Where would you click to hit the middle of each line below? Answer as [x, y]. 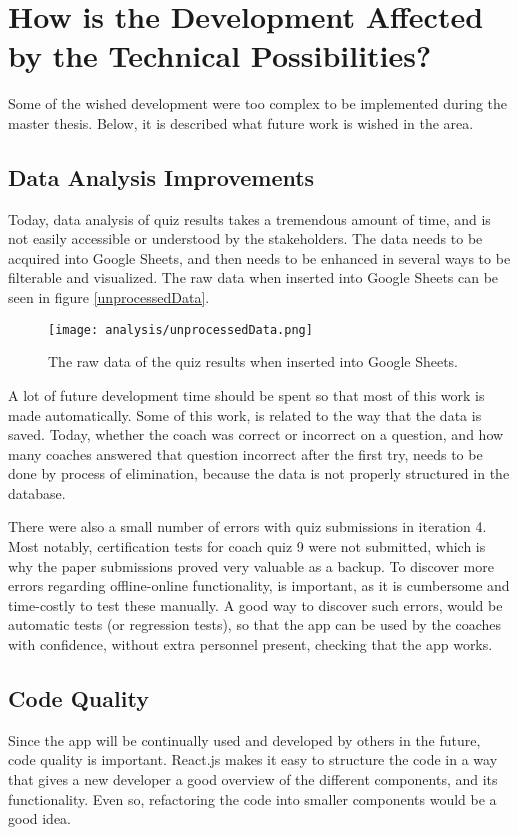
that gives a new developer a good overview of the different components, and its [253, 779]
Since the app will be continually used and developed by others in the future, [244, 739]
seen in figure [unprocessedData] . [109, 297]
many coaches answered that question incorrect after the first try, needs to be [245, 453]
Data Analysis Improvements [161, 176]
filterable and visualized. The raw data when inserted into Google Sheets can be [253, 277]
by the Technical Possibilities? [220, 55]
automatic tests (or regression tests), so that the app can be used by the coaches [255, 624]
